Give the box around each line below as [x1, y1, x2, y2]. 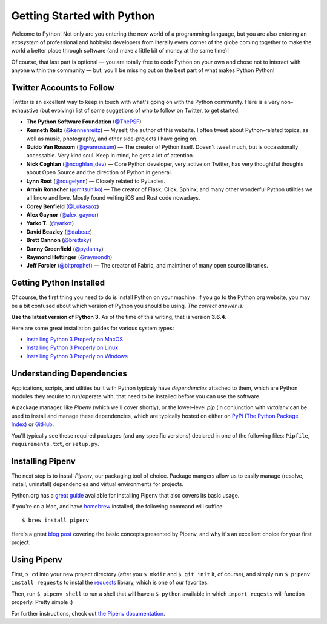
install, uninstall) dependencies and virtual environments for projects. [11, 481, 184, 488]
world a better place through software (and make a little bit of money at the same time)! [11, 47, 230, 54]
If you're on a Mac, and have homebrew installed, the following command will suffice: [11, 503, 224, 510]
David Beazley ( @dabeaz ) [26, 228, 93, 235]
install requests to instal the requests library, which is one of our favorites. [11, 579, 209, 586]
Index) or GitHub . [11, 421, 54, 428]
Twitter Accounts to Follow [11, 82, 115, 93]
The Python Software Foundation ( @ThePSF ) [26, 118, 142, 125]
